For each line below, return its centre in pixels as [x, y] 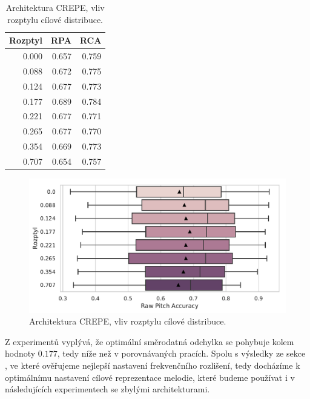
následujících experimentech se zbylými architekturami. [107, 389]
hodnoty [20, 353]
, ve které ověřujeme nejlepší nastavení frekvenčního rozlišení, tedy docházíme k [153, 365]
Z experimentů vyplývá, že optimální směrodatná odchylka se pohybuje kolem [150, 341]
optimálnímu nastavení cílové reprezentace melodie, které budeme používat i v [150, 377]
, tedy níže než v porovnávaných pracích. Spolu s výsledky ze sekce [181, 353]
